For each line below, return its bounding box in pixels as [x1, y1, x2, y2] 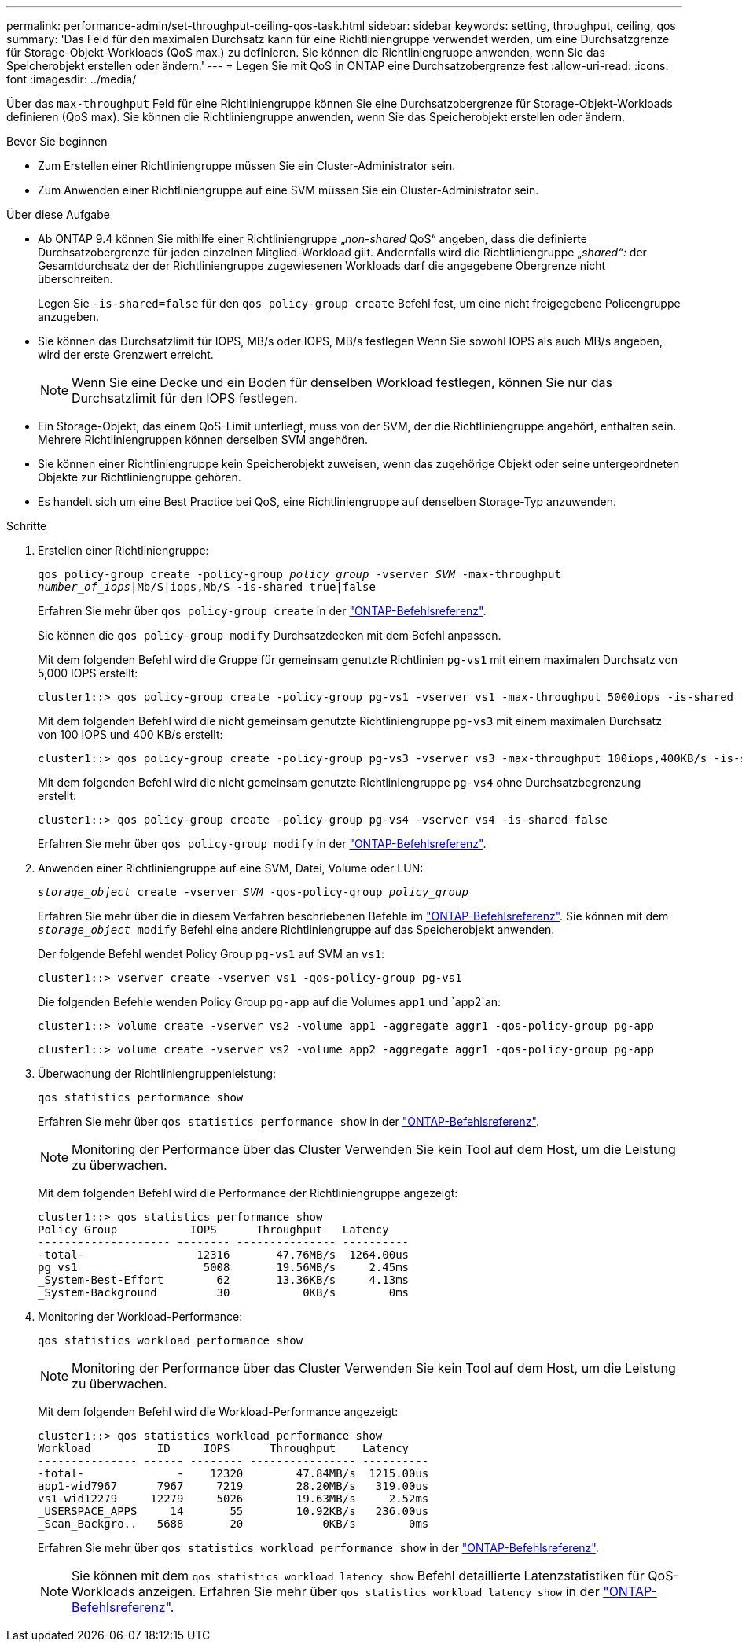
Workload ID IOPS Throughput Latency [38, 1442, 410, 1454]
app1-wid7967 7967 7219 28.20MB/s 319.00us [38, 1480, 429, 1492]
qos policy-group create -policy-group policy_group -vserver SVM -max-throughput [38, 568, 561, 581]
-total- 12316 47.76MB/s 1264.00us [38, 1248, 410, 1261]
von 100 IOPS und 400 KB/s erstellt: [38, 728, 223, 741]
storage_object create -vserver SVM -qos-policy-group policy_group [38, 886, 468, 898]
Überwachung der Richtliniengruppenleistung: [38, 1067, 277, 1080]
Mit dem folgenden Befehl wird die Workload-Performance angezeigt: [38, 1405, 399, 1418]
